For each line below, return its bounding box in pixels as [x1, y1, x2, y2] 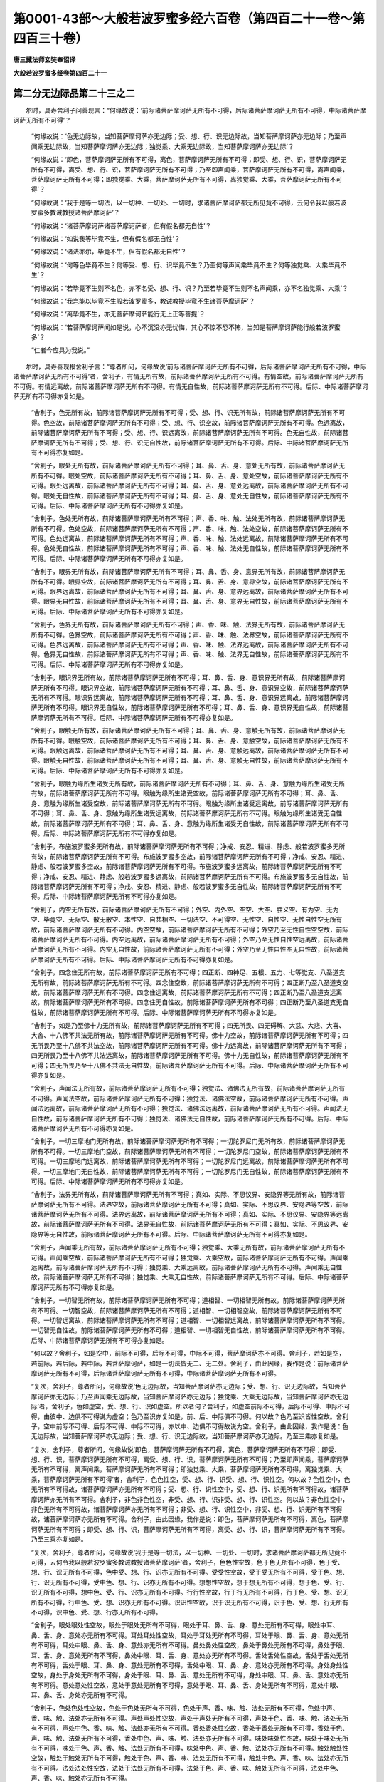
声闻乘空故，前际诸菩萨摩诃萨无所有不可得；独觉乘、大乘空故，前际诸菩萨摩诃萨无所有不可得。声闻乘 [49, 1253, 348, 1262]
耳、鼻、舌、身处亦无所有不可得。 [31, 1691, 131, 1699]
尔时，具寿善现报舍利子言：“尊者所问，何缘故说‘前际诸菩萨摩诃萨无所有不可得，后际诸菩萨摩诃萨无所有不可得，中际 [25, 362, 366, 371]
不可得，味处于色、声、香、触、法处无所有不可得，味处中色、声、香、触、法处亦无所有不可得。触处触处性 [36, 1744, 348, 1753]
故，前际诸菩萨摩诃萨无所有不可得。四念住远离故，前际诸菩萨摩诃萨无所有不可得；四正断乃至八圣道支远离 [31, 988, 343, 996]
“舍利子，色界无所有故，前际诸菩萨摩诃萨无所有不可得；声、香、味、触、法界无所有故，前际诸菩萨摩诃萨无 [31, 620, 346, 629]
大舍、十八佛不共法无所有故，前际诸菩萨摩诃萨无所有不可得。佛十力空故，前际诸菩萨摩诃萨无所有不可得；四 [31, 1031, 348, 1040]
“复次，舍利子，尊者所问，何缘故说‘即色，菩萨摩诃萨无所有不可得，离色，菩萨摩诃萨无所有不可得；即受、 [31, 1445, 341, 1453]
